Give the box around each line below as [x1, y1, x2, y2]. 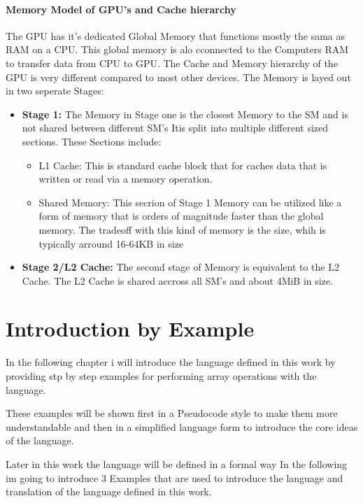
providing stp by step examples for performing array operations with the [6, 369, 317, 383]
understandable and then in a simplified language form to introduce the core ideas [6, 419, 358, 434]
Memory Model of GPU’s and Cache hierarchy [6, 1, 236, 16]
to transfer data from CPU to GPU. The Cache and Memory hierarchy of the [6, 55, 338, 70]
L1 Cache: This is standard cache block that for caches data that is [38, 157, 327, 172]
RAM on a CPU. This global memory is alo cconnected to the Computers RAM [6, 42, 349, 57]
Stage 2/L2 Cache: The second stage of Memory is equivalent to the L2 [22, 260, 339, 274]
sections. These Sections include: [22, 134, 162, 148]
